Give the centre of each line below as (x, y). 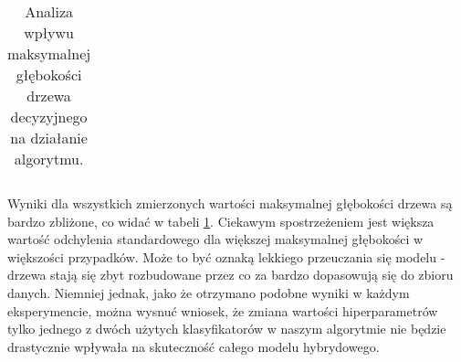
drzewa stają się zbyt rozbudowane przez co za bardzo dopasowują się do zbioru (230, 275)
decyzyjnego (49, 117)
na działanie (49, 138)
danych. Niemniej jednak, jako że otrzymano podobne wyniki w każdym (209, 292)
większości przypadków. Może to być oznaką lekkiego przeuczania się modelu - (226, 256)
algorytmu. (49, 159)
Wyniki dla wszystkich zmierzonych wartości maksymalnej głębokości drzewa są (230, 203)
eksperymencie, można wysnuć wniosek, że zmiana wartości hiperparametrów (223, 310)
